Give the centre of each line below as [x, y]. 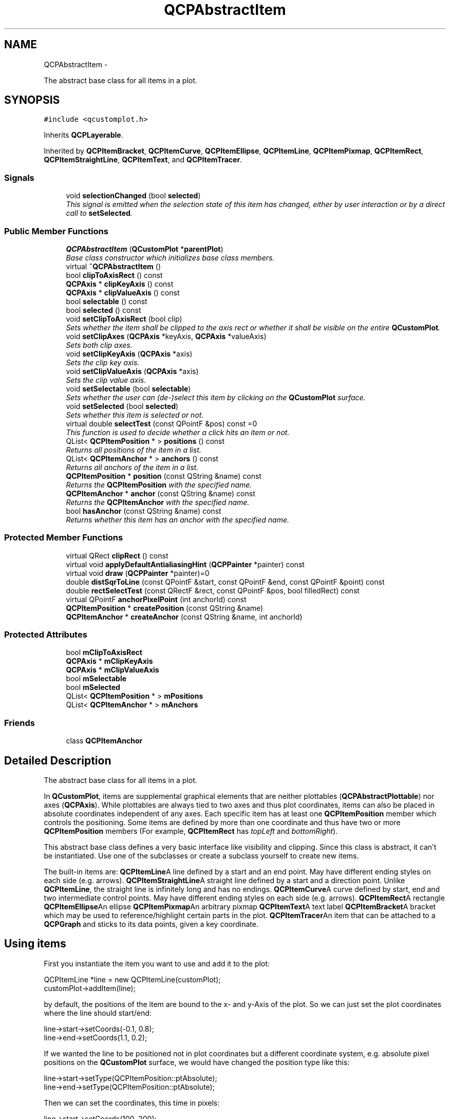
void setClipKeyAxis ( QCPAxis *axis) [129, 353]
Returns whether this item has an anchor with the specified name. [178, 519]
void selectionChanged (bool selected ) [133, 196]
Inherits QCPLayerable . [83, 135]
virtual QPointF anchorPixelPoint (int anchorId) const [156, 599]
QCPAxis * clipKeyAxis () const [120, 284]
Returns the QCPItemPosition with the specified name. [159, 484]
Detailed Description [58, 760]
